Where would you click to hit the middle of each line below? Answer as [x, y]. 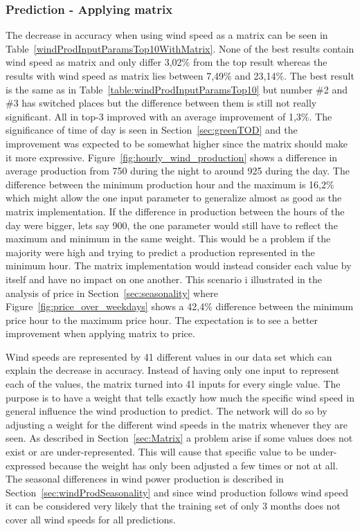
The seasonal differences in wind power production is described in [145, 479]
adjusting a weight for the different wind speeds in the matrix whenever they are [177, 424]
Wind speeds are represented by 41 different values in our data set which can [169, 356]
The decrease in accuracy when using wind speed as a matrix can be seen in [167, 35]
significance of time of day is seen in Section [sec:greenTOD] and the [152, 130]
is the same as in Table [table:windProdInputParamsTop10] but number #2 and [177, 89]
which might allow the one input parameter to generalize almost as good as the [174, 198]
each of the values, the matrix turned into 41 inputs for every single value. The [173, 384]
